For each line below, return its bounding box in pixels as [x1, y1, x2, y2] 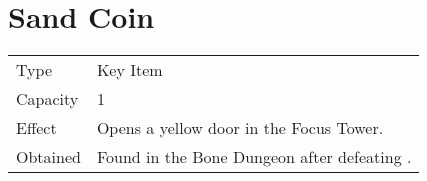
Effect [16, 116, 57, 140]
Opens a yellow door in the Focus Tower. [96, 116, 384, 140]
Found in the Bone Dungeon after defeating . [96, 145, 412, 169]
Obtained [16, 145, 81, 169]
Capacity [16, 87, 79, 111]
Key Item [96, 58, 163, 82]
